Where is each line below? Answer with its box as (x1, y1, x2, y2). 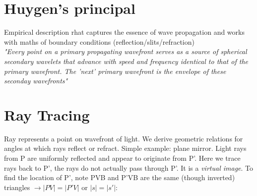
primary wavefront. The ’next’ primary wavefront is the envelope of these (4, 65, 226, 76)
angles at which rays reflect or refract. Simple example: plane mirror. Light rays (4, 143, 247, 153)
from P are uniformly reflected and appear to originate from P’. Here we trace (4, 153, 241, 163)
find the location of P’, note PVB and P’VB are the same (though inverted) (4, 172, 235, 183)
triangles (4, 182, 30, 192)
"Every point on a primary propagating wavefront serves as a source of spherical (4, 46, 247, 57)
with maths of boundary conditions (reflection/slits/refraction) (4, 36, 194, 47)
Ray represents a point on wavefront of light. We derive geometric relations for (4, 133, 243, 143)
